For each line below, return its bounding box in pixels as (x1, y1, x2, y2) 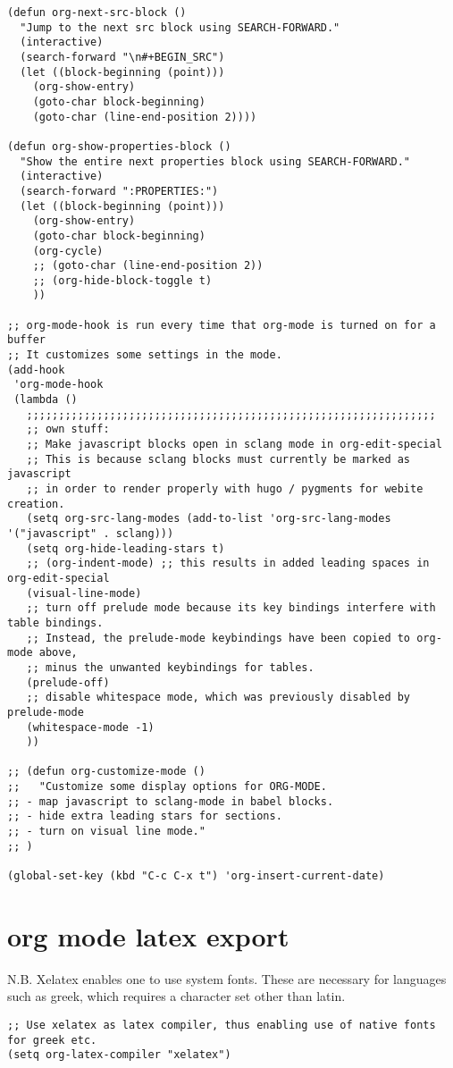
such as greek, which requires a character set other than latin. (7, 987, 346, 1005)
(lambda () (13, 393, 78, 407)
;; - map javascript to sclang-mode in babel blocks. (7, 795, 334, 808)
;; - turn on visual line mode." (7, 825, 206, 838)
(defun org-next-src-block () (7, 6, 187, 19)
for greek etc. (7, 1033, 97, 1047)
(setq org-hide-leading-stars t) (26, 542, 225, 555)
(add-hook (7, 363, 65, 376)
